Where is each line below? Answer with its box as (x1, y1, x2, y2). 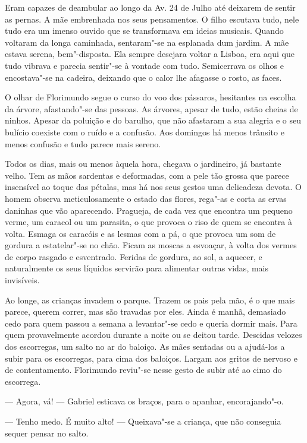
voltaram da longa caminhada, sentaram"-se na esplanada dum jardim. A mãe (5, 36, 289, 48)
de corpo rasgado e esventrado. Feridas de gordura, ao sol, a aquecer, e (5, 250, 262, 262)
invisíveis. (5, 274, 40, 286)
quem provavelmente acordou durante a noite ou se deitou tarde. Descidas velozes (5, 328, 302, 341)
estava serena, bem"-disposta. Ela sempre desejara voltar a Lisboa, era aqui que (5, 48, 295, 60)
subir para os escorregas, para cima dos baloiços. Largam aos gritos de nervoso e (5, 352, 297, 364)
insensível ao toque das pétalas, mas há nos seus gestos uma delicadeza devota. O (5, 181, 302, 193)
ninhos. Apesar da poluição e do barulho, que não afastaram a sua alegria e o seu (5, 114, 301, 126)
